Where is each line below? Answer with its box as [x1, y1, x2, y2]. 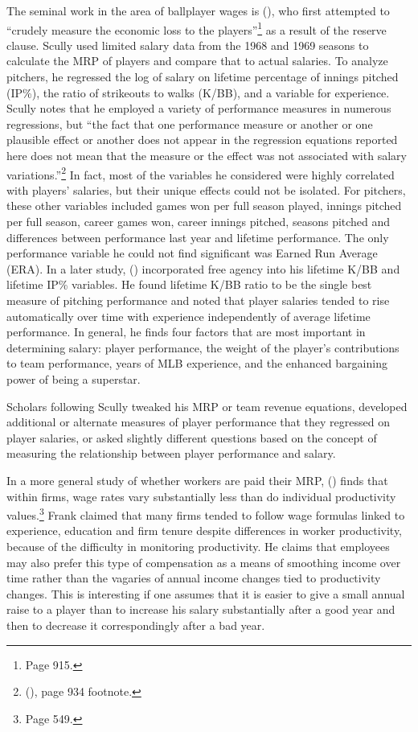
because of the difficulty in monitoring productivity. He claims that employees [6, 537, 390, 554]
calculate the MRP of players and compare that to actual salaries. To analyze [6, 52, 388, 69]
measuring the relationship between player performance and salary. [6, 445, 336, 462]
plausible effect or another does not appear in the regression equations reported [6, 131, 398, 148]
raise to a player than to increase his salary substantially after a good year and [6, 601, 395, 618]
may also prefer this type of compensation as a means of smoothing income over [6, 553, 401, 570]
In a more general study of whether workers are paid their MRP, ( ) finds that [6, 471, 388, 488]
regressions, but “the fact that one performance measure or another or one [6, 115, 373, 132]
